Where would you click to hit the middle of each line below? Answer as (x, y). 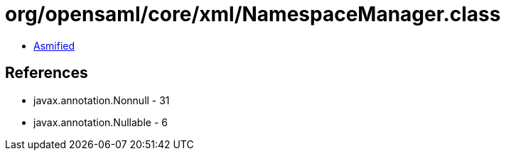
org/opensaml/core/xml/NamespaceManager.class (253, 14)
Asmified (54, 45)
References (47, 73)
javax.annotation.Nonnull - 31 (102, 100)
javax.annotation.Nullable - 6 (101, 122)
